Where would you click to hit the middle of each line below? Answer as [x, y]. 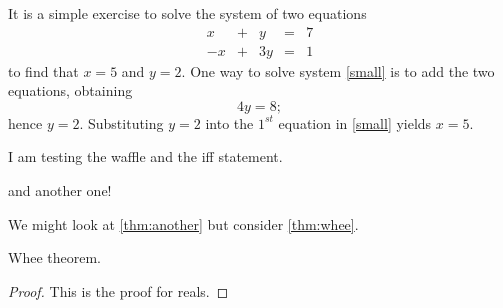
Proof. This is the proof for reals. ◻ [118, 290]
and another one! [60, 190]
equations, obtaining [70, 90]
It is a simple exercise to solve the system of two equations [187, 13]
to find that [43, 70]
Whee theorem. [54, 257]
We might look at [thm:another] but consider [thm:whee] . [183, 223]
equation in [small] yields [355, 122]
